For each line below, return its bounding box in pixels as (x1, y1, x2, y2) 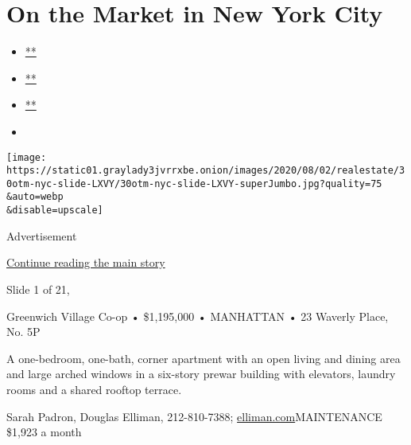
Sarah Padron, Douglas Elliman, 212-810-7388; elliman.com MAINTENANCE (6, 408, 382, 424)
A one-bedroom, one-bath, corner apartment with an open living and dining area (6, 349, 401, 366)
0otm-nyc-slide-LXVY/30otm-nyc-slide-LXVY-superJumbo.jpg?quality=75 (6, 178, 382, 189)
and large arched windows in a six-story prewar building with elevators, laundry (6, 365, 396, 382)
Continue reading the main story (6, 254, 165, 271)
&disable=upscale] (6, 205, 103, 217)
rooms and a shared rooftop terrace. (6, 381, 182, 397)
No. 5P (6, 323, 41, 340)
